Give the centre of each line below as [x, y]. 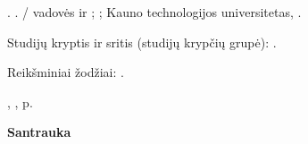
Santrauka [39, 132]
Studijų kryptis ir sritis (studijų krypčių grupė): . [142, 42]
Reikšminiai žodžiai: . [66, 72]
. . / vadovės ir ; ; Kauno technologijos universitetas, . [154, 12]
